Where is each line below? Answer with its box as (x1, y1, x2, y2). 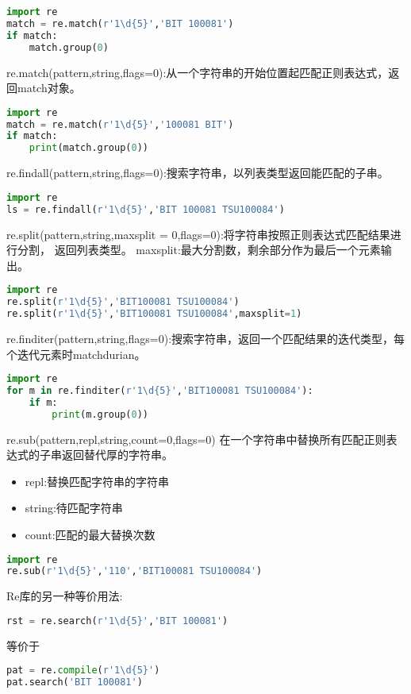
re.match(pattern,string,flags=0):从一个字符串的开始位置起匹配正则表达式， (6, 64, 389, 80)
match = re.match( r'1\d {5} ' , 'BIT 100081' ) (6, 17, 234, 29)
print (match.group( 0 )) (29, 142, 149, 154)
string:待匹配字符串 (25, 499, 123, 516)
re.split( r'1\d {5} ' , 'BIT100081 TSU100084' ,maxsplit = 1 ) (6, 308, 302, 320)
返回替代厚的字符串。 (61, 446, 173, 463)
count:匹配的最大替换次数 (25, 526, 156, 542)
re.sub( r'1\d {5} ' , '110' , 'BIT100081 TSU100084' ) (6, 565, 263, 577)
